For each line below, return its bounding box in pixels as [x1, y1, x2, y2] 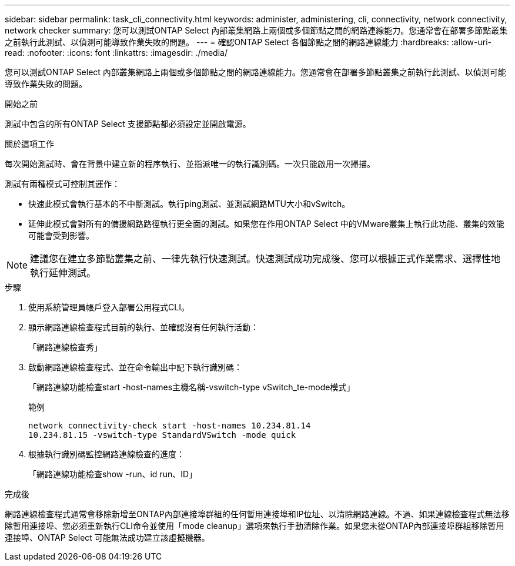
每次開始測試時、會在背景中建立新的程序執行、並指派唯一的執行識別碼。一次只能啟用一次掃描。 [5, 159, 375, 169]
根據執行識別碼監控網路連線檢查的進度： [28, 449, 185, 459]
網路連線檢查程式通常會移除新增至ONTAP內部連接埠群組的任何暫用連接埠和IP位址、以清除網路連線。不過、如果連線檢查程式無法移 [5, 509, 510, 519]
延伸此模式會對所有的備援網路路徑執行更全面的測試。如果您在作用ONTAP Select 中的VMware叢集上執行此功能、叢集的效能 [28, 219, 504, 229]
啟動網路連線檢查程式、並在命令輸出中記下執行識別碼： [28, 362, 242, 372]
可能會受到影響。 [28, 230, 94, 240]
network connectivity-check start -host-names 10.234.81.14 [28, 421, 311, 430]
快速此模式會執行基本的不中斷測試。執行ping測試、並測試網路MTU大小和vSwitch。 [28, 199, 350, 209]
